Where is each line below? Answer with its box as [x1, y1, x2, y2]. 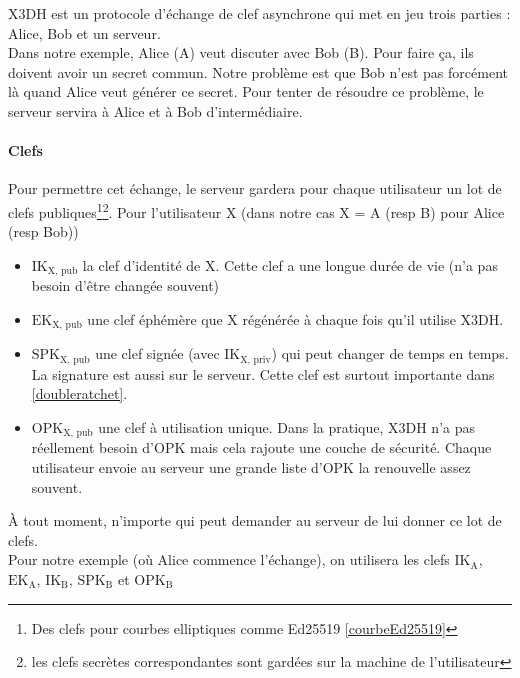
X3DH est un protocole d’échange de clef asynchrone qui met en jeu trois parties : [8, 3, 511, 23]
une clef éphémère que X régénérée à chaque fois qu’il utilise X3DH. [87, 308, 504, 329]
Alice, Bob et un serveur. [8, 22, 161, 43]
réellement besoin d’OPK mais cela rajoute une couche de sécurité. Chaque [31, 437, 492, 458]
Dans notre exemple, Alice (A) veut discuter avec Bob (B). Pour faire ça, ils [8, 42, 474, 63]
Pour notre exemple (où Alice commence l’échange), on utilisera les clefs [8, 549, 450, 570]
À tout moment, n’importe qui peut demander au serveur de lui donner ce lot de [8, 510, 502, 531]
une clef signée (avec [95, 343, 220, 364]
